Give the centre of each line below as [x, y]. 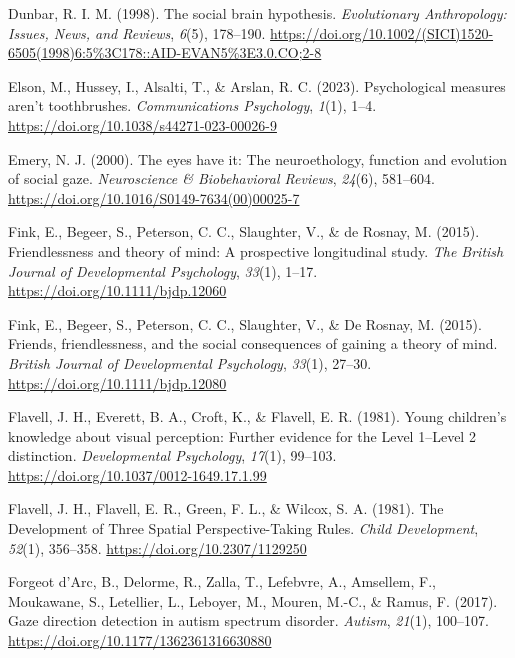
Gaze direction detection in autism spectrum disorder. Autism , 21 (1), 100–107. [248, 620]
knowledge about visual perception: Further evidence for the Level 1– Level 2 [242, 435]
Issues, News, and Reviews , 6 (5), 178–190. [137, 32]
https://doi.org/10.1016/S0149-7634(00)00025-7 [154, 197]
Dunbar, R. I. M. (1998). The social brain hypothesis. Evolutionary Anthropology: [257, 13]
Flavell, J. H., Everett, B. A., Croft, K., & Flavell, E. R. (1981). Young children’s [257, 416]
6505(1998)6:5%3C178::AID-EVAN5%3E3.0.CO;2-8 [165, 52]
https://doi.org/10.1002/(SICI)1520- [382, 32]
